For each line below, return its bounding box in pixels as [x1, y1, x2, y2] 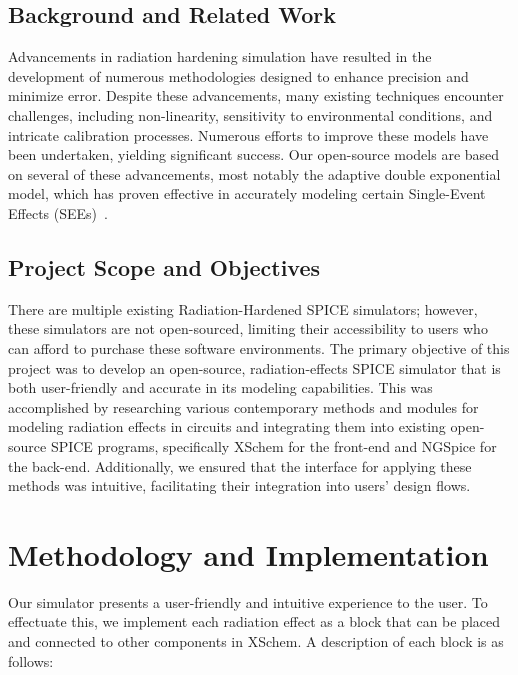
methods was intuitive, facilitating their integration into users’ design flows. [8, 475, 471, 496]
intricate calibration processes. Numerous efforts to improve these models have [8, 124, 489, 145]
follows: [8, 650, 54, 671]
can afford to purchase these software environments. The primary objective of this [8, 337, 510, 358]
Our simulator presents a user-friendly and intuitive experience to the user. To [8, 591, 488, 612]
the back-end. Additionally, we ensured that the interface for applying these [8, 455, 472, 476]
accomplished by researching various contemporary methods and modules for [8, 396, 479, 417]
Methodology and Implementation [8, 533, 489, 574]
